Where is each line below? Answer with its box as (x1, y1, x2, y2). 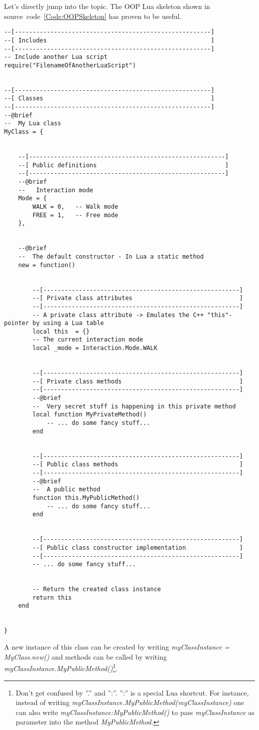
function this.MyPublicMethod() (32, 494, 140, 501)
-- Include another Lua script (4, 53, 108, 61)
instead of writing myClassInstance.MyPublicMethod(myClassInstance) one (15, 697, 244, 708)
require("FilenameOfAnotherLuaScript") (4, 61, 136, 69)
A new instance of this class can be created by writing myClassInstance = (4, 642, 230, 652)
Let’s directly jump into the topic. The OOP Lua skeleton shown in (4, 1, 210, 11)
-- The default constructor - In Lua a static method (18, 253, 204, 260)
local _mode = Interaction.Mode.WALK (32, 345, 157, 352)
